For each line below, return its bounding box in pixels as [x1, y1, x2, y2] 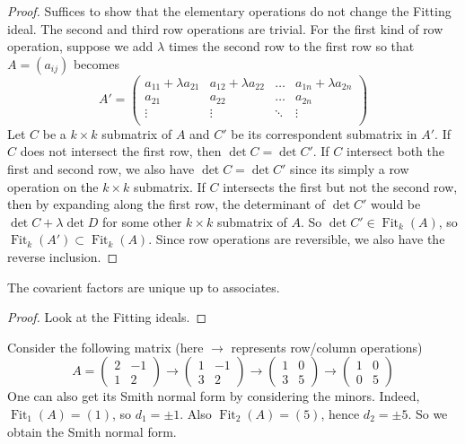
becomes [73, 54, 119, 73]
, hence [320, 405, 360, 422]
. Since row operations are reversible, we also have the [148, 230, 445, 248]
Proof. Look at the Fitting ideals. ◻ [7, 308, 207, 326]
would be [371, 195, 421, 213]
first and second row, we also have [7, 160, 195, 178]
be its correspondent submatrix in [231, 124, 417, 143]
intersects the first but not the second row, [223, 177, 458, 196]
